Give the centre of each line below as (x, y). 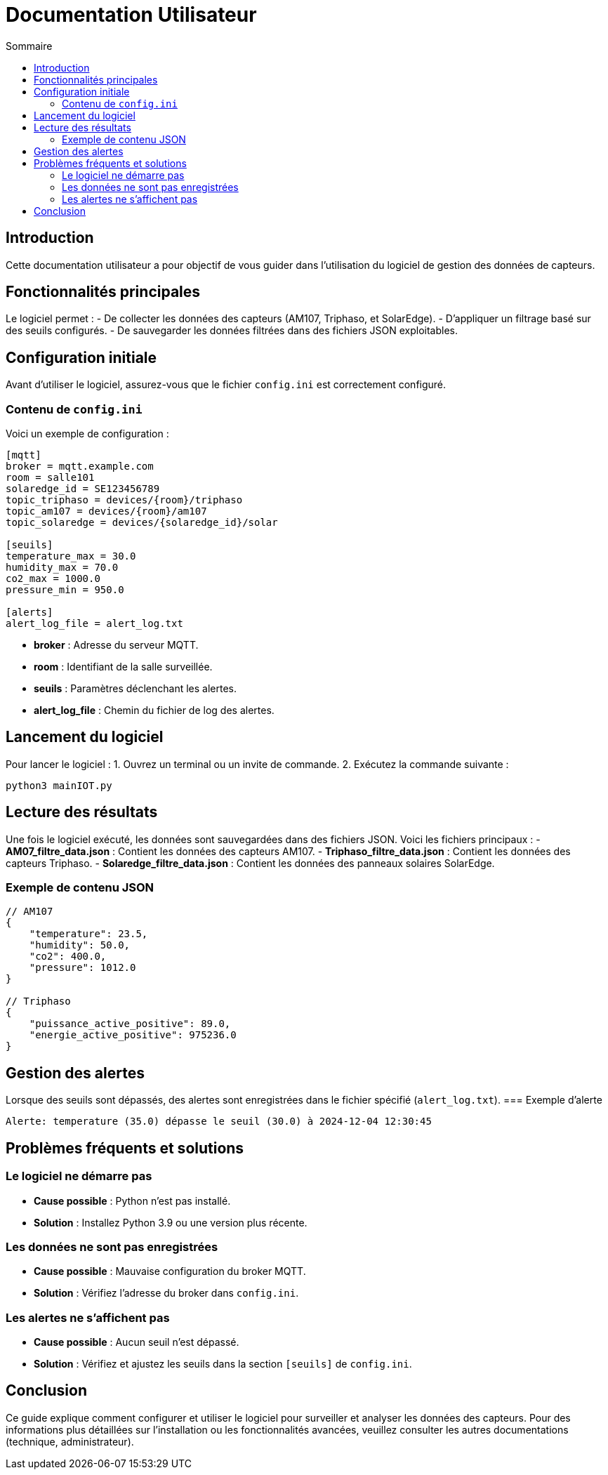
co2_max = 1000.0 (53, 579)
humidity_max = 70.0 (62, 568)
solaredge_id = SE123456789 (83, 489)
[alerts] (29, 613)
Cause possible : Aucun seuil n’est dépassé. (137, 1342)
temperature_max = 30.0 (71, 556)
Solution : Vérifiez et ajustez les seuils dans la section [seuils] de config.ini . (223, 1364)
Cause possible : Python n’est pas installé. (132, 1200)
